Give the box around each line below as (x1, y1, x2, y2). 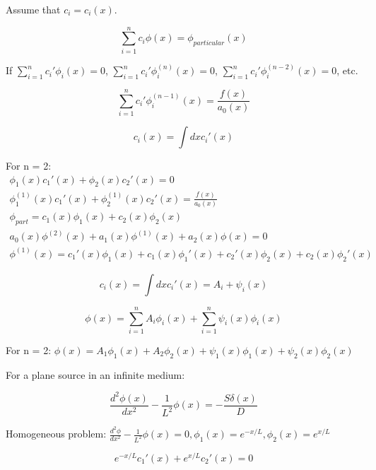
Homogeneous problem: (6, 426, 107, 441)
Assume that (6, 2, 61, 16)
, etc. (336, 63, 358, 78)
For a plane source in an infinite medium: (6, 367, 185, 382)
